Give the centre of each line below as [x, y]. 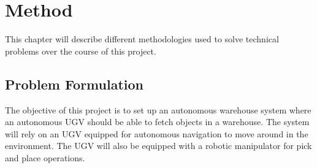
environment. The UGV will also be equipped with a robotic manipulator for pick [158, 146]
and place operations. [45, 157]
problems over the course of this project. [81, 51]
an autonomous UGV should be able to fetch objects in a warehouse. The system [157, 122]
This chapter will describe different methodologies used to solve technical [142, 39]
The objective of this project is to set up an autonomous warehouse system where [158, 109]
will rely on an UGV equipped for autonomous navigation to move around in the [157, 133]
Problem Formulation [74, 84]
